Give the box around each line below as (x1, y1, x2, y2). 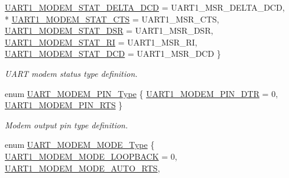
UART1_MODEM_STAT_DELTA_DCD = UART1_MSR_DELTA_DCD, (5, 1, 285, 13)
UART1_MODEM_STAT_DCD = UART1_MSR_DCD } (5, 47, 221, 60)
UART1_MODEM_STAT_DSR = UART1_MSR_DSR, (5, 24, 213, 37)
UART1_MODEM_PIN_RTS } (5, 99, 123, 111)
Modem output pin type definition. (5, 118, 128, 131)
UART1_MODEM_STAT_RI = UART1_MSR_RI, (5, 35, 197, 48)
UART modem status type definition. (5, 67, 138, 79)
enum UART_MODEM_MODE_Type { (5, 138, 155, 151)
